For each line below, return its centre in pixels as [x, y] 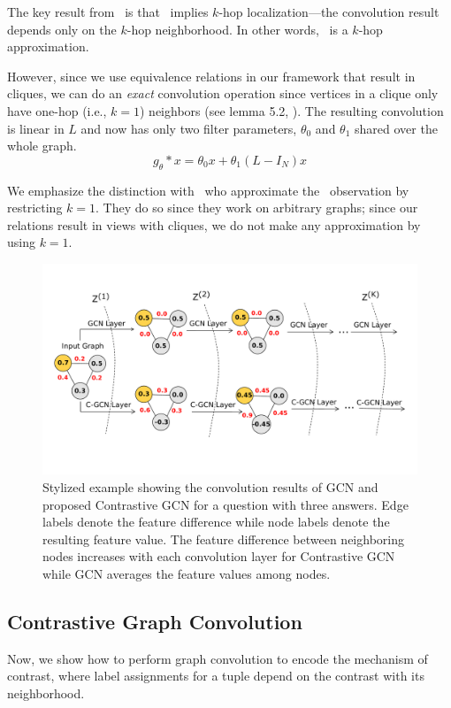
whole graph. [42, 146]
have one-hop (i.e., [57, 110]
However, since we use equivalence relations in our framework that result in [211, 76]
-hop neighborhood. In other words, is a [237, 29]
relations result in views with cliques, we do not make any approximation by [214, 224]
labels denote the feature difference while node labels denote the [216, 522]
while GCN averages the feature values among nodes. [187, 573]
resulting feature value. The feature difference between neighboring [223, 539]
